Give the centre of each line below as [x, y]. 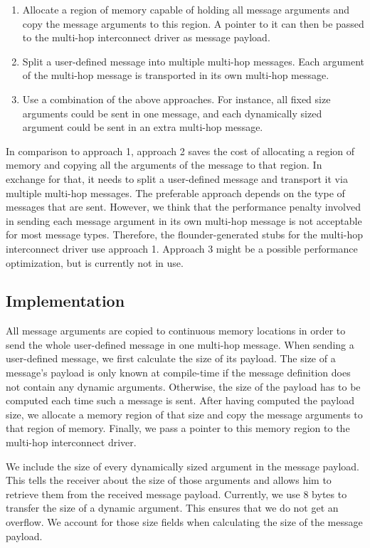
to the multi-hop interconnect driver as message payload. [146, 37]
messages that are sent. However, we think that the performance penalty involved [183, 207]
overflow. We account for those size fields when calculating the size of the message [184, 522]
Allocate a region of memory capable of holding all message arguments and [186, 9]
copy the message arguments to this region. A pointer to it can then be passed [193, 23]
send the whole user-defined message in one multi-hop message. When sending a [180, 344]
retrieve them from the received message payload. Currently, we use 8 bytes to [176, 494]
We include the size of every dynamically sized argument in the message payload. [183, 466]
